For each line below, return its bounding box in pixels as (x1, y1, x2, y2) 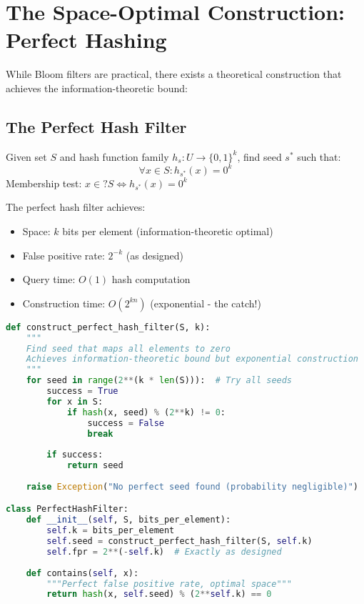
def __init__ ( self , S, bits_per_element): (26, 515, 231, 525)
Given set (6, 149, 47, 164)
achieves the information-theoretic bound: (6, 80, 188, 95)
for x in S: (46, 396, 103, 407)
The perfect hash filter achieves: (6, 199, 146, 214)
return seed (66, 460, 123, 471)
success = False (87, 417, 164, 428)
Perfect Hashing (6, 25, 167, 54)
